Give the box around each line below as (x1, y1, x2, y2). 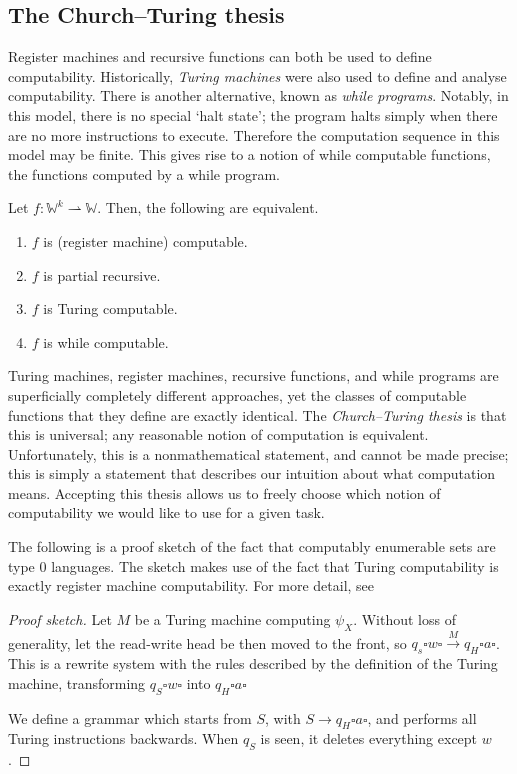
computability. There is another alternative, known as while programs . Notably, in (8, 85, 509, 106)
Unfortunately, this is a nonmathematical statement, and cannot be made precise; (8, 443, 509, 464)
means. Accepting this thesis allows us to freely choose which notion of (8, 482, 441, 503)
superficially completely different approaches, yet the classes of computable (8, 384, 467, 405)
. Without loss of (353, 608, 456, 629)
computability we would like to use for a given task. (8, 502, 325, 523)
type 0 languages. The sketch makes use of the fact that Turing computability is (8, 555, 499, 576)
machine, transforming (8, 672, 146, 693)
